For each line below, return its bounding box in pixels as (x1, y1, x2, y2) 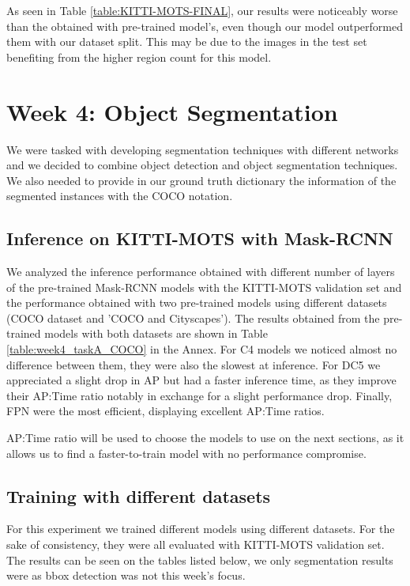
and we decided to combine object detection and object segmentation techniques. (6, 157, 398, 173)
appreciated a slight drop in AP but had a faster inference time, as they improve (6, 372, 397, 388)
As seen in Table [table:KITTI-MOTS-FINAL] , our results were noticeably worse (6, 2, 398, 18)
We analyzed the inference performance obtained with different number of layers (6, 263, 395, 280)
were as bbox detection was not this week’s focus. (6, 567, 246, 584)
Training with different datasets (6, 483, 271, 508)
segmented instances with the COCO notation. (6, 187, 233, 204)
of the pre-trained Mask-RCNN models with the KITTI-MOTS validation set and (6, 278, 402, 295)
